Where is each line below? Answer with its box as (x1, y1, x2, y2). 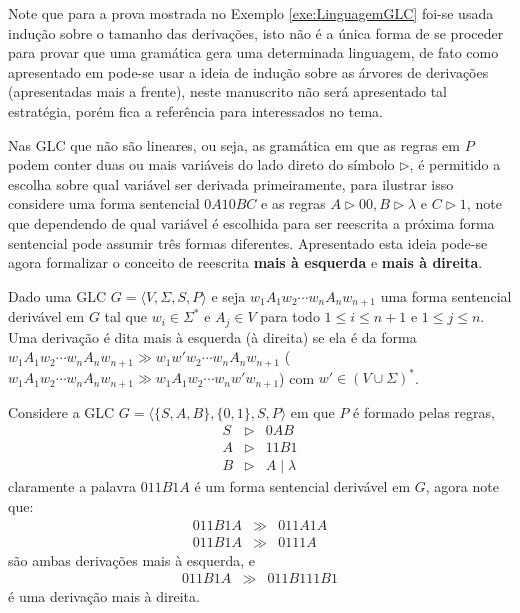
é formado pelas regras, (353, 401, 495, 422)
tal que (104, 306, 147, 327)
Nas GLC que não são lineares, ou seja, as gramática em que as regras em (8, 134, 461, 155)
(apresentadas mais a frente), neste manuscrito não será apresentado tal (8, 81, 447, 102)
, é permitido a (409, 154, 501, 175)
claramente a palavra (8, 476, 137, 497)
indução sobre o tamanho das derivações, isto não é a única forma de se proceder (8, 22, 504, 43)
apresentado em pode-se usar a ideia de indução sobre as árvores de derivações (8, 61, 489, 82)
